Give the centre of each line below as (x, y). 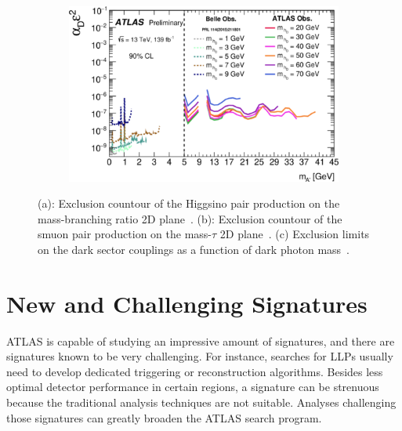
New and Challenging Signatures (187, 303)
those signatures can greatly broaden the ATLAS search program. (164, 417)
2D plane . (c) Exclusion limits (295, 234)
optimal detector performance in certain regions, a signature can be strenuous (193, 387)
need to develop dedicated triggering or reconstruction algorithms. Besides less (195, 371)
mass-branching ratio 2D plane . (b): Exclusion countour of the (190, 218)
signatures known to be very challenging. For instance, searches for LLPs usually (200, 356)
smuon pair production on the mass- (125, 234)
